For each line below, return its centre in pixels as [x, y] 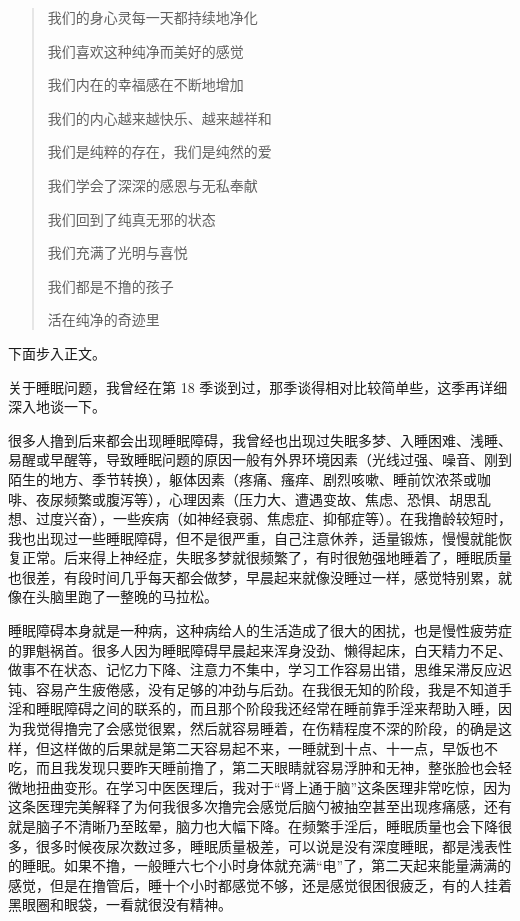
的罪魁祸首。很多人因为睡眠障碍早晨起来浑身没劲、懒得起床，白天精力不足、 [260, 649]
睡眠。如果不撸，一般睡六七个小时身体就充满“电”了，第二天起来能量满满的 [266, 865]
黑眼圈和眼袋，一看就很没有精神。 [120, 904]
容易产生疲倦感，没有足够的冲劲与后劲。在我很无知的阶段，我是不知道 [266, 688]
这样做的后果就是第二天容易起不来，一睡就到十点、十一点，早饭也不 [273, 747]
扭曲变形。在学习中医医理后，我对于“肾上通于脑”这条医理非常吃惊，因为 [273, 786]
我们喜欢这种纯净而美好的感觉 [145, 50]
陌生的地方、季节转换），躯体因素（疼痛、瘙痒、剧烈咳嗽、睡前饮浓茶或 [242, 478]
